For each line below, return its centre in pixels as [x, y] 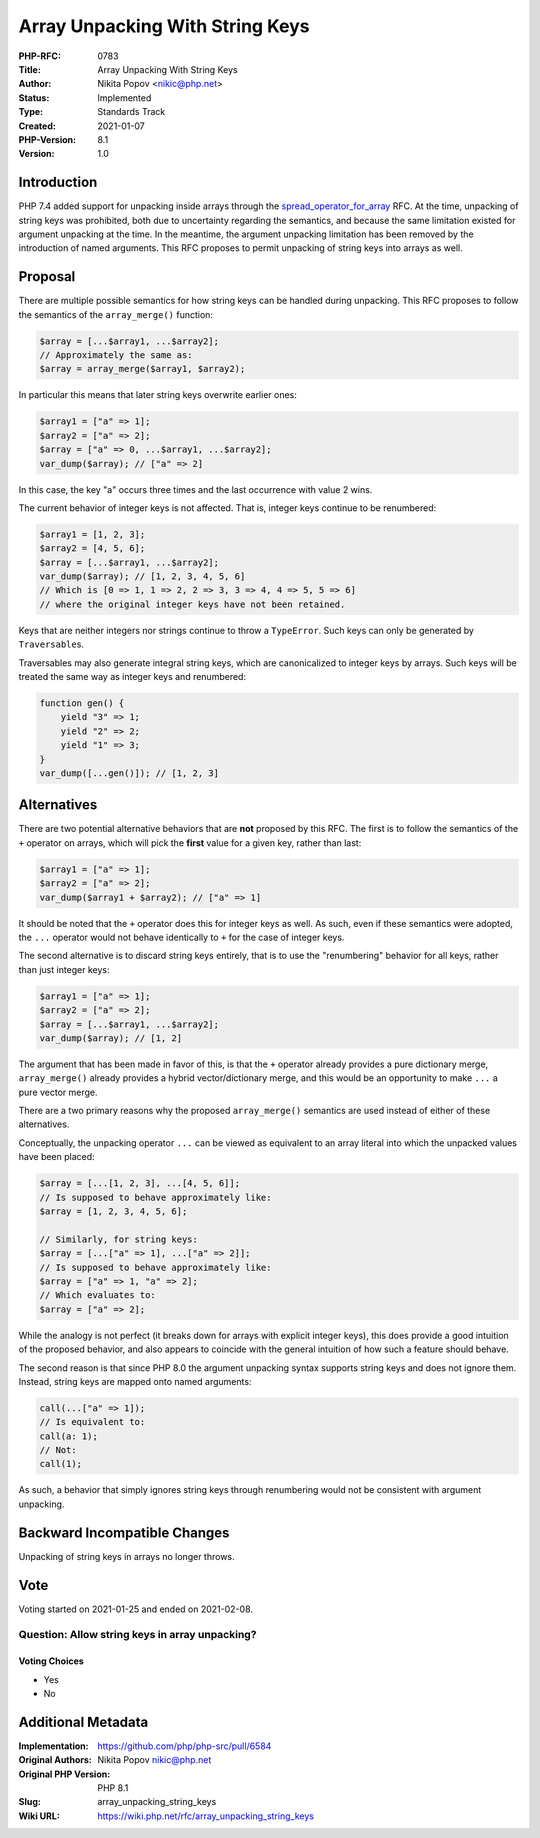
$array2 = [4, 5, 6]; [92, 548]
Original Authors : [55, 1760]
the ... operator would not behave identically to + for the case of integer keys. [181, 937]
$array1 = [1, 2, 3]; [92, 534]
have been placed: [56, 1157]
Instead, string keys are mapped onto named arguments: [135, 1381]
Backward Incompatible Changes [124, 1532]
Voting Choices [51, 1661]
